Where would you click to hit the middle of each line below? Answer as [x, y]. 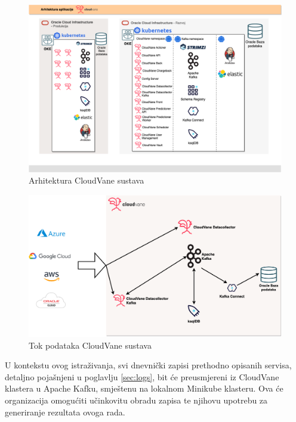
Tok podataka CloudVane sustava [90, 345]
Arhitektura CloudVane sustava [87, 180]
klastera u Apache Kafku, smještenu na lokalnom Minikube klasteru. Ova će [144, 388]
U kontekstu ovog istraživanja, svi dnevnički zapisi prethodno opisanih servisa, [148, 365]
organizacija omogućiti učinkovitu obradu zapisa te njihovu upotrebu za [136, 400]
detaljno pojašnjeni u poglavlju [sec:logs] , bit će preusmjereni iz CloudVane [142, 376]
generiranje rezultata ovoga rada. [65, 412]
